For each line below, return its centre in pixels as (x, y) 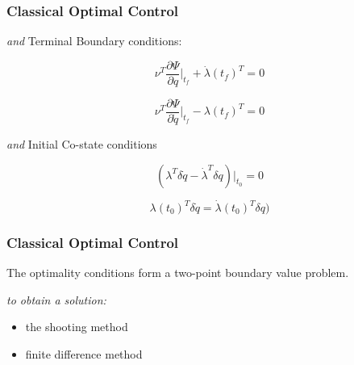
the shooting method (77, 327)
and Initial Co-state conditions (82, 143)
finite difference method (84, 354)
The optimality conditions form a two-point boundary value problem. (178, 273)
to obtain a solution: (56, 299)
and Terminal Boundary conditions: (94, 41)
